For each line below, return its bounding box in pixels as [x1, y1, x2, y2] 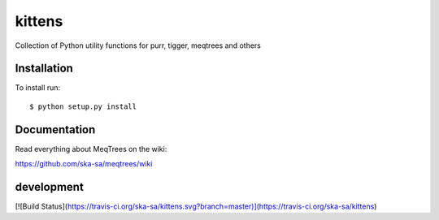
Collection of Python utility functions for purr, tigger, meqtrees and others [15, 41, 262, 50]
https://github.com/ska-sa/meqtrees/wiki [15, 159, 153, 169]
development [15, 179, 85, 194]
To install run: [15, 83, 61, 93]
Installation [15, 62, 73, 75]
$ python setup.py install [29, 101, 137, 111]
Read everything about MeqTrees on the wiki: [15, 144, 167, 153]
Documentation [15, 123, 96, 136]
